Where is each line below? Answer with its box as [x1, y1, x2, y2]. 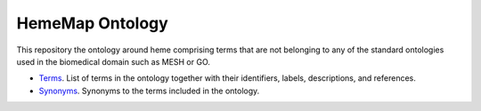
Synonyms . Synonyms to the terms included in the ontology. [38, 85, 260, 96]
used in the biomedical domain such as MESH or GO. [16, 56, 211, 67]
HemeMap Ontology [16, 13, 168, 33]
